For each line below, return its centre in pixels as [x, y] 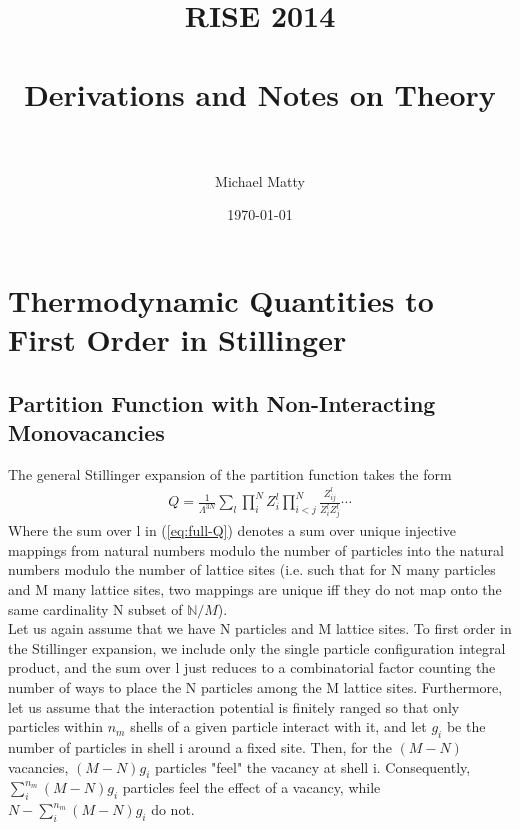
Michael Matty [260, 180]
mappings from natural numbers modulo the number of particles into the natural [256, 549]
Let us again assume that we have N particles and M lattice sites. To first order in [260, 628]
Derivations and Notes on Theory [260, 93]
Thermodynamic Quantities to [221, 299]
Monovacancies [86, 432]
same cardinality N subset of [95, 608]
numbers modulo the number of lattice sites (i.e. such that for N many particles [252, 569]
